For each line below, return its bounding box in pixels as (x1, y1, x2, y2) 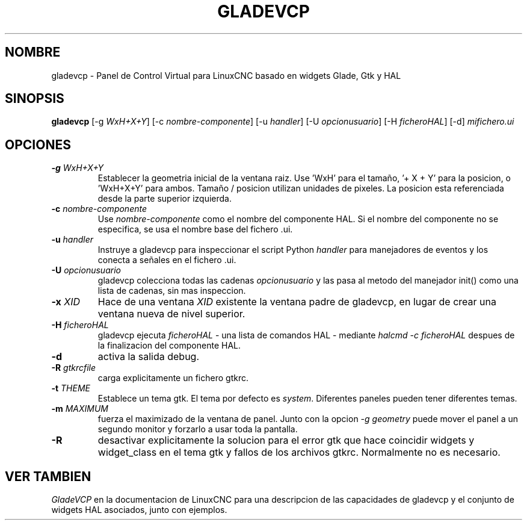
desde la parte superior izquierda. (97, 193, 232, 204)
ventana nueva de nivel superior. (97, 308, 245, 320)
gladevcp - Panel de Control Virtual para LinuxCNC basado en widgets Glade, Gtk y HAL (51, 70, 401, 81)
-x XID (51, 296, 81, 308)
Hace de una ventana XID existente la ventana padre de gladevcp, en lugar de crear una (97, 296, 496, 308)
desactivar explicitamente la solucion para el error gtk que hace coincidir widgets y (97, 434, 475, 447)
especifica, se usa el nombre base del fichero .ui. (97, 224, 293, 235)
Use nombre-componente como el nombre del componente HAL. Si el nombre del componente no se (97, 214, 499, 225)
